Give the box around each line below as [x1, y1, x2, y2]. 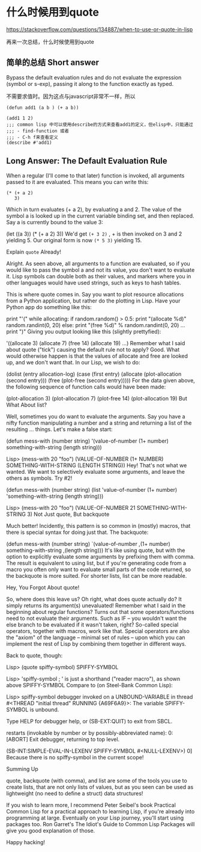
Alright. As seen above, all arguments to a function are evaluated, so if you [6, 260, 190, 267]
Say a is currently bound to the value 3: [6, 218, 103, 225]
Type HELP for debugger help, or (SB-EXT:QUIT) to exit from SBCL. [6, 717, 173, 725]
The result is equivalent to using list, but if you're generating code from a [6, 559, 187, 566]
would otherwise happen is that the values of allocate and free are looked [6, 352, 188, 360]
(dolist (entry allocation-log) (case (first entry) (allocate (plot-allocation [6, 370, 182, 378]
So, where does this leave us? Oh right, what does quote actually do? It [6, 595, 182, 602]
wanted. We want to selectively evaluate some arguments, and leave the [6, 468, 185, 475]
